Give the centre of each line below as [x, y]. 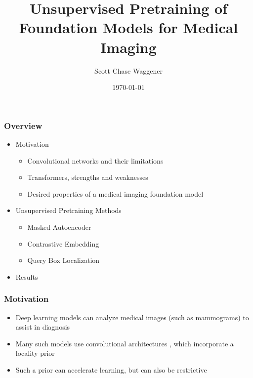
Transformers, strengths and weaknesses [88, 177]
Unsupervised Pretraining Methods [68, 210]
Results [27, 276]
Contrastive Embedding [63, 243]
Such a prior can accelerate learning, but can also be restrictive [111, 369]
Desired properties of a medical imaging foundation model [115, 193]
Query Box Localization [63, 260]
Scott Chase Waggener [128, 70]
